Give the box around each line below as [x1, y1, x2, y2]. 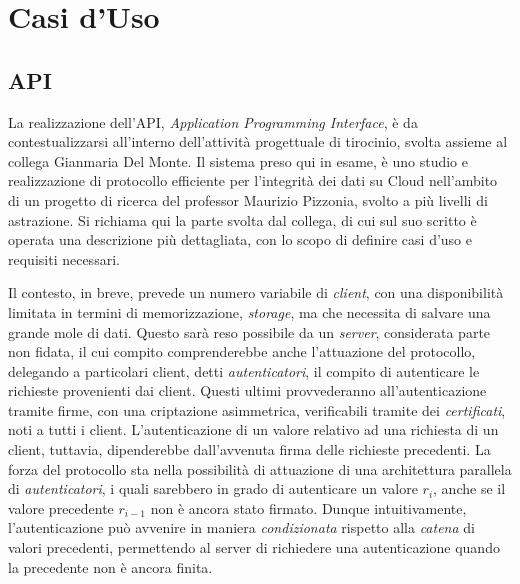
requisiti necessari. [8, 248, 120, 269]
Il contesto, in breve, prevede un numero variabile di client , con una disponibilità [8, 282, 504, 303]
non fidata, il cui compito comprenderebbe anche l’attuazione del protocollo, [8, 341, 476, 362]
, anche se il [433, 478, 506, 499]
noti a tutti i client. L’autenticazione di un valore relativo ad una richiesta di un [8, 419, 499, 440]
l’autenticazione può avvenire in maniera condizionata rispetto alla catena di [8, 517, 475, 538]
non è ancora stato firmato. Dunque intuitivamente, [150, 497, 467, 518]
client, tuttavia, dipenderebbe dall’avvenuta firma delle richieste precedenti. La [8, 439, 491, 460]
